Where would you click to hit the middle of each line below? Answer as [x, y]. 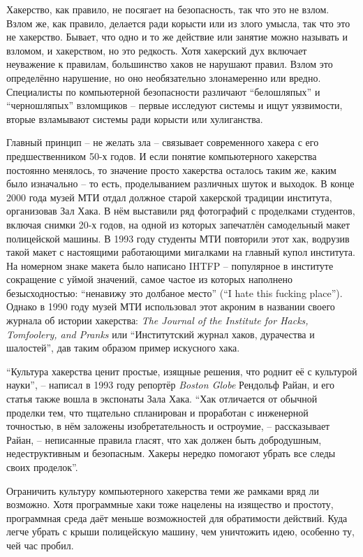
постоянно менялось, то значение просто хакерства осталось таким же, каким [171, 169]
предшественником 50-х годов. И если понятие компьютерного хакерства [162, 155]
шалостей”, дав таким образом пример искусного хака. [123, 348]
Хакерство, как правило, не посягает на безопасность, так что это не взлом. [168, 9]
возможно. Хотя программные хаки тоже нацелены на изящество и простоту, [170, 504]
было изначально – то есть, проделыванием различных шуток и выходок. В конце [180, 183]
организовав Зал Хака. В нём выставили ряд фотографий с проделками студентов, [181, 211]
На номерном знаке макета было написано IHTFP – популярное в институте [170, 265]
